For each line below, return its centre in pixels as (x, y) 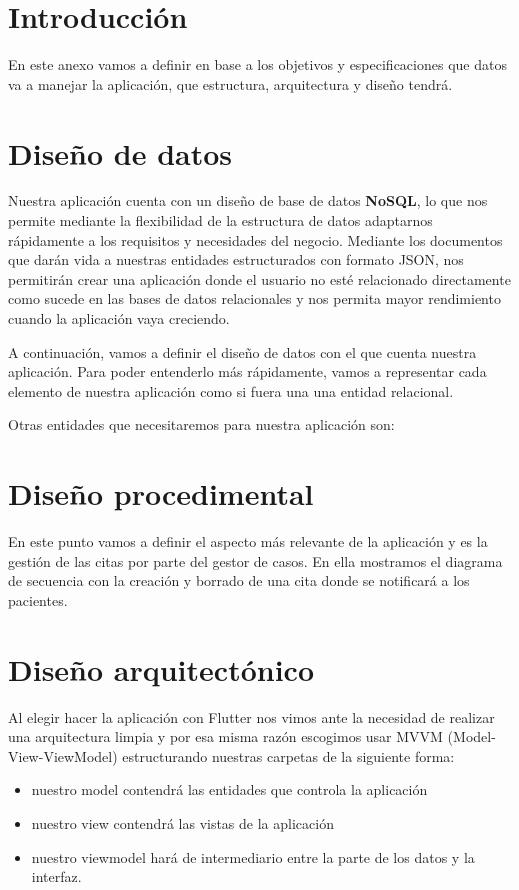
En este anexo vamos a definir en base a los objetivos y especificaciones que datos (257, 64)
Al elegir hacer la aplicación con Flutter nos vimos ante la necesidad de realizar (251, 716)
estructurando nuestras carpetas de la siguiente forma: (288, 755)
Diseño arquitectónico (161, 668)
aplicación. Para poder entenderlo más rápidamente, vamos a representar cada (247, 371)
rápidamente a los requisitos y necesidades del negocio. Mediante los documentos (255, 239)
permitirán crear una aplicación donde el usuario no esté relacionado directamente (259, 278)
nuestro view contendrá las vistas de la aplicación (182, 822)
